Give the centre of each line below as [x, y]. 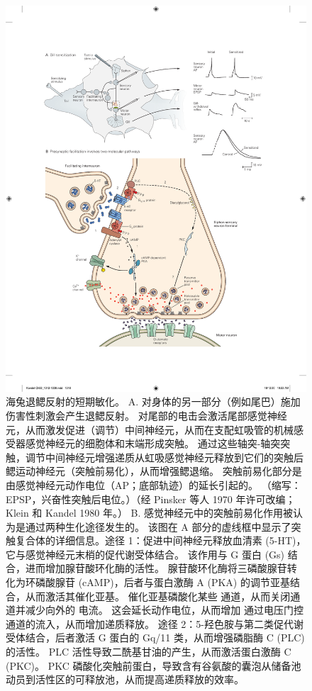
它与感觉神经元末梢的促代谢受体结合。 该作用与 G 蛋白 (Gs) [145, 554]
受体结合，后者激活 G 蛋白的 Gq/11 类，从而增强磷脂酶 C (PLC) [155, 637]
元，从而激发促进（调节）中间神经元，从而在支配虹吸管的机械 [150, 429]
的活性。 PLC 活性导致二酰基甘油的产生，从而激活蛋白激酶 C [149, 652]
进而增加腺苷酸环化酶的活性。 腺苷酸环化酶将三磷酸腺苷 [156, 568]
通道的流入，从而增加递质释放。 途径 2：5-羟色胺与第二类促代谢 [155, 623]
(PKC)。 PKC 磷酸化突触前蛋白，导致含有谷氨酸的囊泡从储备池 [154, 665]
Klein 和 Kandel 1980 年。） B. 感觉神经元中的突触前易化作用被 [150, 513]
